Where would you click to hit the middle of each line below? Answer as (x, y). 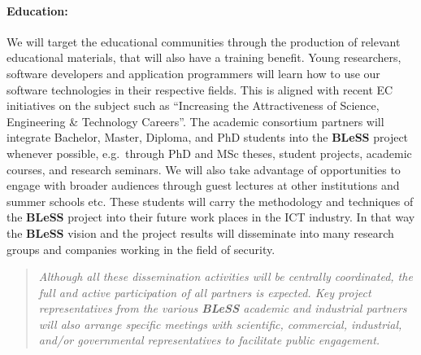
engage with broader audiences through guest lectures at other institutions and (203, 185)
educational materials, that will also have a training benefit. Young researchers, (204, 57)
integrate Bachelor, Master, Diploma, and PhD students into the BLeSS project (208, 137)
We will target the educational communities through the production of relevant (204, 41)
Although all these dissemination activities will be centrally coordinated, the (226, 276)
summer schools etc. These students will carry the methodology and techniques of (210, 201)
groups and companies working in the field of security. (141, 249)
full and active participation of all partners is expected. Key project (205, 292)
